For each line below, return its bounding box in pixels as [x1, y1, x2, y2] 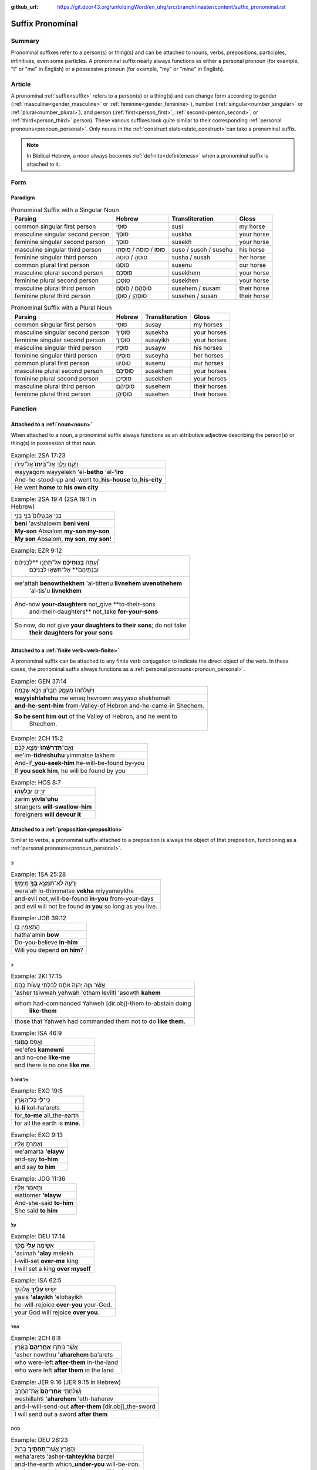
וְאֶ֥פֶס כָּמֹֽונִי [14, 1038, 43, 1046]
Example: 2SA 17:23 [11, 452, 66, 460]
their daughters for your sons [29, 628, 113, 636]
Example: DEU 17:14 [11, 1232, 66, 1241]
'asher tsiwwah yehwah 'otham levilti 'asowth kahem [14, 988, 161, 997]
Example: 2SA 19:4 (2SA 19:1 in [11, 495, 96, 503]
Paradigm [11, 194, 35, 201]
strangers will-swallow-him [14, 803, 92, 811]
